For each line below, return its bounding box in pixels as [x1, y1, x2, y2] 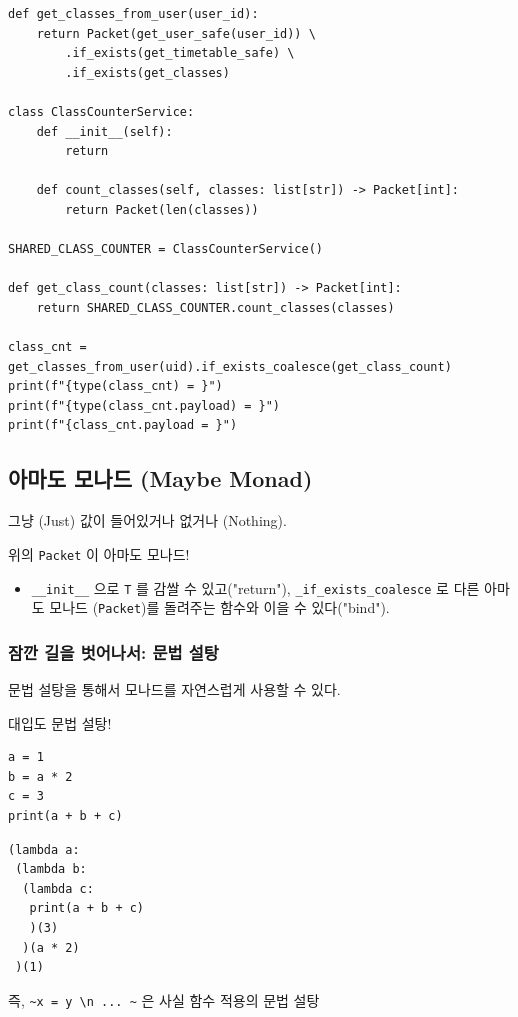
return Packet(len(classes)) [65, 202, 259, 217]
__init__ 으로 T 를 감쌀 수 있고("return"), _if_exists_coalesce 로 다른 [31, 577, 480, 598]
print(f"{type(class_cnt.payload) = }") [8, 398, 281, 413]
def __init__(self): [36, 124, 173, 139]
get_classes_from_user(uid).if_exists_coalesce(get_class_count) [8, 359, 452, 374]
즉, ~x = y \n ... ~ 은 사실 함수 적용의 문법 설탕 [8, 989, 320, 1010]
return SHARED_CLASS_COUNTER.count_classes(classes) [36, 300, 395, 315]
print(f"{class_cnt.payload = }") [8, 418, 238, 433]
